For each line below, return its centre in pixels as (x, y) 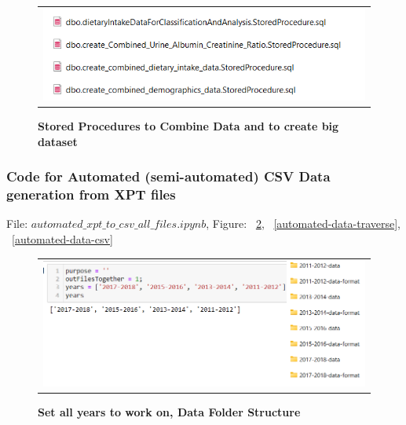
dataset (58, 141)
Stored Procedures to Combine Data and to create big (188, 126)
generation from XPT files (91, 194)
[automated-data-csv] (62, 239)
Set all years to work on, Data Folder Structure (169, 412)
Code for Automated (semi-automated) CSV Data (168, 176)
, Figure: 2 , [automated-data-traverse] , (303, 223)
